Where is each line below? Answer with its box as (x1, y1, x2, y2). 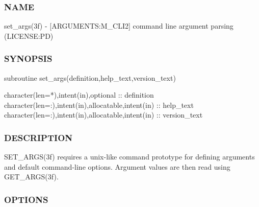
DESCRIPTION (4, 131, 73, 144)
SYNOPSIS (4, 52, 53, 65)
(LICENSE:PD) (4, 30, 54, 41)
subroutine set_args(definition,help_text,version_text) (4, 72, 176, 83)
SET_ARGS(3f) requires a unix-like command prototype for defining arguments (4, 151, 255, 162)
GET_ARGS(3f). (4, 171, 59, 182)
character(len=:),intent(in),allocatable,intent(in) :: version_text (4, 109, 203, 120)
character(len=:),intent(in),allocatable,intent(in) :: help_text (4, 99, 194, 110)
